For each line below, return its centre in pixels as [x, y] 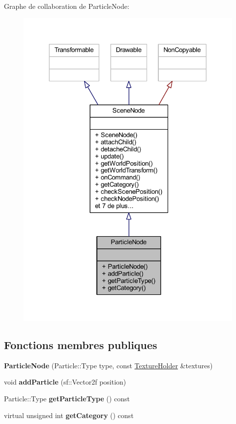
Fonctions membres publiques [81, 344]
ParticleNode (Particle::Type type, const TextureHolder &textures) [108, 365]
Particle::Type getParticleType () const [67, 398]
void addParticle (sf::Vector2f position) [65, 382]
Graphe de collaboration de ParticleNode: [67, 6]
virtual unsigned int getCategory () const [69, 415]
